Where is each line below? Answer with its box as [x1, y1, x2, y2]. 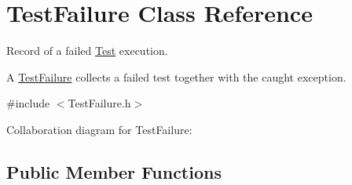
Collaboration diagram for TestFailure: [6, 121, 192, 137]
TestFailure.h [68, 95, 131, 111]
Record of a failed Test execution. [6, 42, 168, 59]
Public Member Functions [6, 159, 222, 183]
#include [6, 95, 50, 111]
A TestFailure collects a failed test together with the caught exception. [6, 68, 346, 85]
